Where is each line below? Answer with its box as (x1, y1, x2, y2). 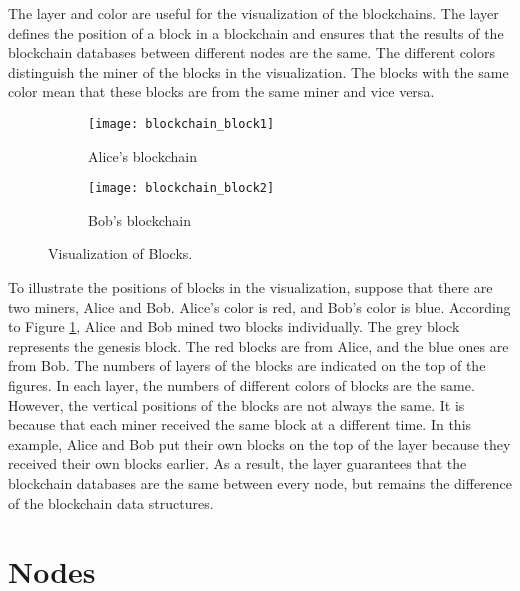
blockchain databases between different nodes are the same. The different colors (8, 42, 495, 63)
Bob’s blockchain (88, 209, 191, 230)
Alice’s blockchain (88, 145, 197, 166)
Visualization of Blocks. (48, 243, 193, 264)
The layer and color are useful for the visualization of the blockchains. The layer (8, 3, 499, 23)
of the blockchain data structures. (8, 492, 214, 513)
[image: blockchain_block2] (88, 181, 275, 196)
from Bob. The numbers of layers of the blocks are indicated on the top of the (8, 355, 486, 376)
